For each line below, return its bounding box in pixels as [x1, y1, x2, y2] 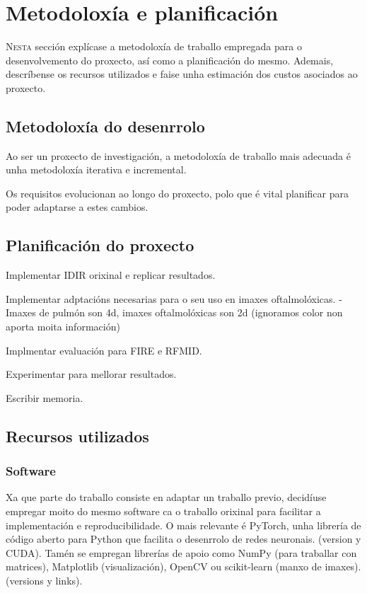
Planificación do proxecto [6, 234, 194, 256]
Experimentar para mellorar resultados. [6, 367, 177, 381]
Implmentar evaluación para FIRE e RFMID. [6, 342, 202, 357]
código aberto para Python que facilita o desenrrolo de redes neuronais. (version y [6, 531, 361, 546]
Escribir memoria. [6, 390, 83, 405]
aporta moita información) [6, 319, 120, 334]
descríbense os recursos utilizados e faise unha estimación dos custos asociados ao [6, 67, 358, 81]
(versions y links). [6, 573, 83, 587]
